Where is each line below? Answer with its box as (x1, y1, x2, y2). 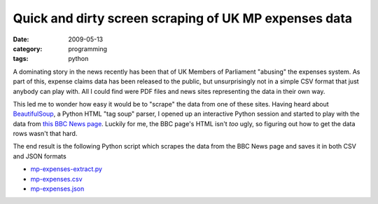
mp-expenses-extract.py (30, 165, 103, 173)
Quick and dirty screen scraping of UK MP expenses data (13, 11, 353, 26)
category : (13, 44, 43, 53)
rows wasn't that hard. (13, 130, 78, 138)
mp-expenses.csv (30, 175, 83, 183)
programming (68, 44, 108, 53)
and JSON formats (13, 151, 66, 161)
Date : (13, 35, 29, 43)
